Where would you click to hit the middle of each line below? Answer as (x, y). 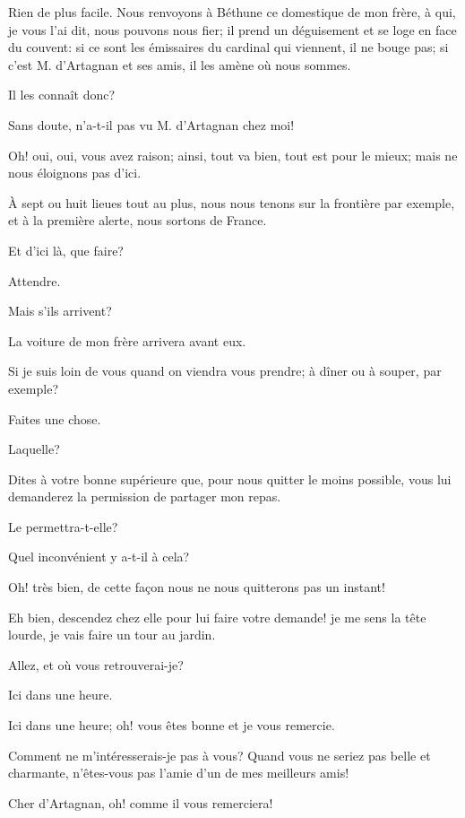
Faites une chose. (55, 418)
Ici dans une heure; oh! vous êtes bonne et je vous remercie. (172, 725)
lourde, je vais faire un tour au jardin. (112, 635)
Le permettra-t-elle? (63, 526)
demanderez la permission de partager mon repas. (145, 496)
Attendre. (34, 280)
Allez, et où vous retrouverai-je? (96, 664)
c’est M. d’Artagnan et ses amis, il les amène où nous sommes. (180, 64)
